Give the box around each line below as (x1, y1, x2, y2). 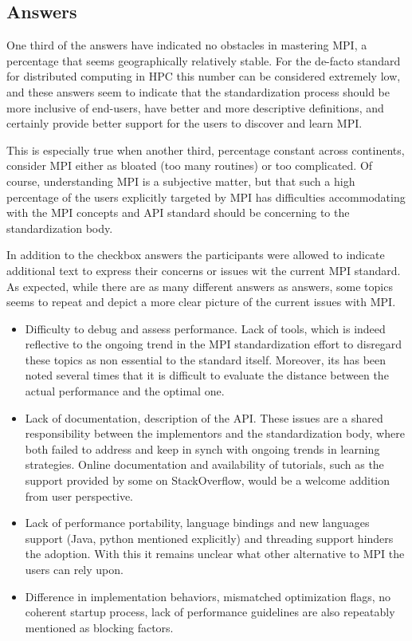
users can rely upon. (25, 561, 124, 578)
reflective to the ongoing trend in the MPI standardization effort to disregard (25, 336, 402, 352)
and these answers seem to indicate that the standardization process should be (6, 83, 390, 100)
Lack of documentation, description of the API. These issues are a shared (25, 409, 383, 426)
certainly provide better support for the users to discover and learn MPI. (6, 115, 363, 132)
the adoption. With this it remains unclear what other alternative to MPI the (25, 545, 405, 562)
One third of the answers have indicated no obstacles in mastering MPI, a (6, 37, 367, 53)
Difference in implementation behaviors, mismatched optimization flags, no (25, 588, 391, 604)
